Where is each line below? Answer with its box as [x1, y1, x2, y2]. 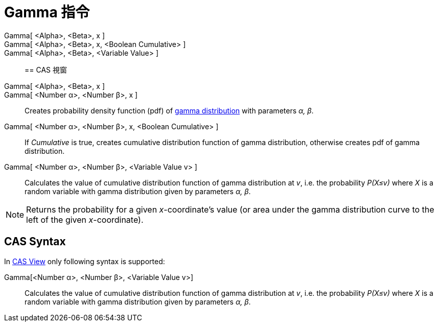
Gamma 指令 [4, 4, 90, 21]
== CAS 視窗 [25, 65, 67, 74]
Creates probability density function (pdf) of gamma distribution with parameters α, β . [25, 106, 314, 115]
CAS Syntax [4, 235, 66, 248]
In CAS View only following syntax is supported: [4, 257, 165, 266]
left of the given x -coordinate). [26, 214, 144, 225]
